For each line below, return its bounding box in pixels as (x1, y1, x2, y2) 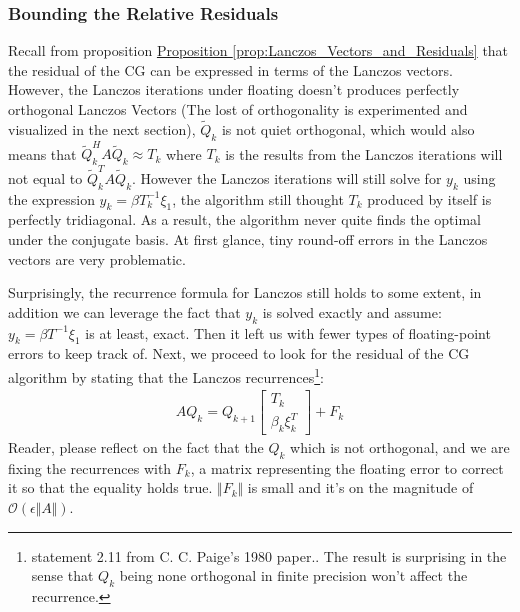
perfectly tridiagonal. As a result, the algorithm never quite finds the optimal (8, 209, 481, 230)
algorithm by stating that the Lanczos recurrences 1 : (8, 364, 324, 387)
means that (8, 143, 77, 164)
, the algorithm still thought (172, 188, 344, 209)
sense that (31, 565, 94, 586)
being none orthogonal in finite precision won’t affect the (119, 565, 468, 586)
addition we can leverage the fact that (8, 301, 241, 322)
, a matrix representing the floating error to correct (190, 457, 504, 478)
